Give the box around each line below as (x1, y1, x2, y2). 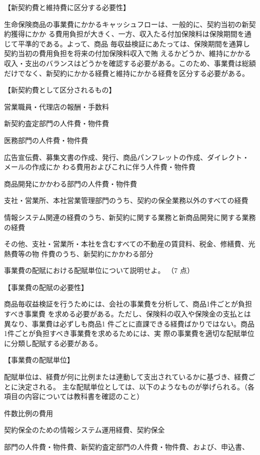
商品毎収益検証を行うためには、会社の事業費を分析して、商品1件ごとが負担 (4, 298, 252, 309)
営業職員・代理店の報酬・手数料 (4, 101, 109, 111)
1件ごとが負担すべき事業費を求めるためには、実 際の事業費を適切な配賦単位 (4, 328, 254, 338)
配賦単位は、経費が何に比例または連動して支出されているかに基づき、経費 (4, 371, 248, 382)
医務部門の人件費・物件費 (4, 134, 88, 145)
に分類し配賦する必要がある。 (4, 337, 102, 348)
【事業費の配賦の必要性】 (4, 281, 88, 292)
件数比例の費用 (4, 407, 53, 418)
